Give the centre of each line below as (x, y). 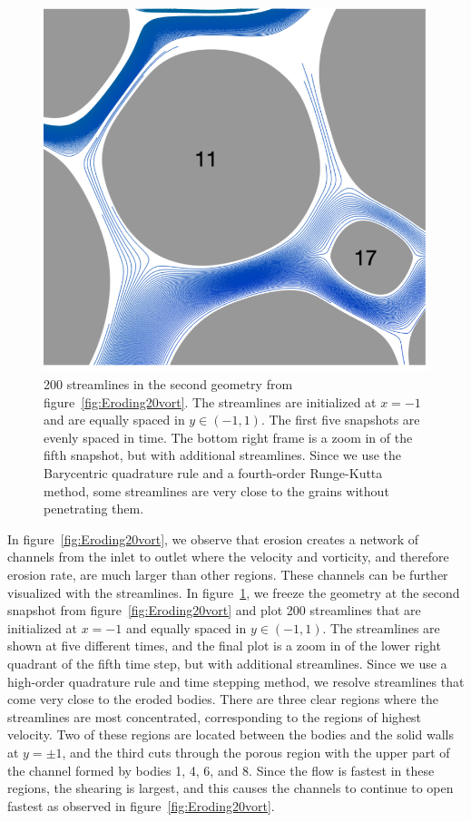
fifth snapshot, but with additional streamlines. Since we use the (223, 455)
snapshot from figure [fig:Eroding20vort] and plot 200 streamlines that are (214, 610)
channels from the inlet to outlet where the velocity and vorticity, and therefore (228, 557)
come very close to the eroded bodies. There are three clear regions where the (223, 699)
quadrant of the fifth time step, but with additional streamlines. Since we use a (227, 663)
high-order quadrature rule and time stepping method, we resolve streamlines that (236, 681)
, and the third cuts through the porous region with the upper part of (256, 752)
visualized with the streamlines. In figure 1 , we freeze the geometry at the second (234, 592)
